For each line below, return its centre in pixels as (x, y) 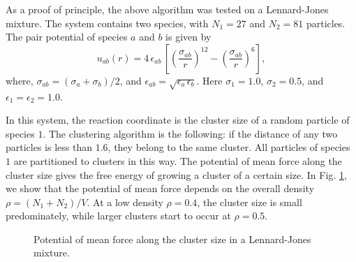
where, (20, 80)
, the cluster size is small (250, 202)
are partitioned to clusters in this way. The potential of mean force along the (178, 160)
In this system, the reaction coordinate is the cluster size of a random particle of (178, 120)
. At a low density (125, 202)
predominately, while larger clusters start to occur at (118, 216)
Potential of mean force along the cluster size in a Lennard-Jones (172, 239)
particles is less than (49, 147)
